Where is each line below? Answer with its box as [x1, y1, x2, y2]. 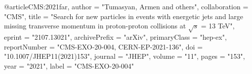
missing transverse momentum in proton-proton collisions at [4, 21, 186, 31]
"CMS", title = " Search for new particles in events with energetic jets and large [4, 11, 243, 21]
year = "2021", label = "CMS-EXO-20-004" [4, 60, 134, 71]
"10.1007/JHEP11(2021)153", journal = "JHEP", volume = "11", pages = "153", [4, 51, 245, 61]
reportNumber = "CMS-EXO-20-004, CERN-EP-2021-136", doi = [4, 41, 203, 51]
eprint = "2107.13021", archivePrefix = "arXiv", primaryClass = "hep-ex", [4, 31, 227, 42]
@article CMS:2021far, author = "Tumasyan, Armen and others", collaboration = [4, 1, 249, 11]
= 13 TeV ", [201, 21, 235, 31]
